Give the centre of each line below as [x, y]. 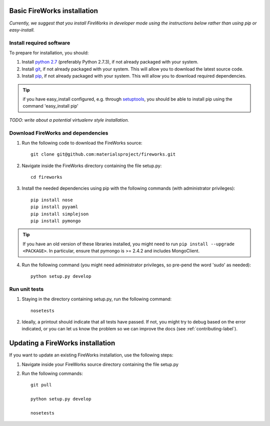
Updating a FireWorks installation [62, 343]
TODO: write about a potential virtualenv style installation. [69, 120]
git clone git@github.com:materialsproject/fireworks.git [103, 154]
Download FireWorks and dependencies [59, 133]
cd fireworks [46, 177]
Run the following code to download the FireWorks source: [82, 143]
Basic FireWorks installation [54, 11]
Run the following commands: [52, 373]
